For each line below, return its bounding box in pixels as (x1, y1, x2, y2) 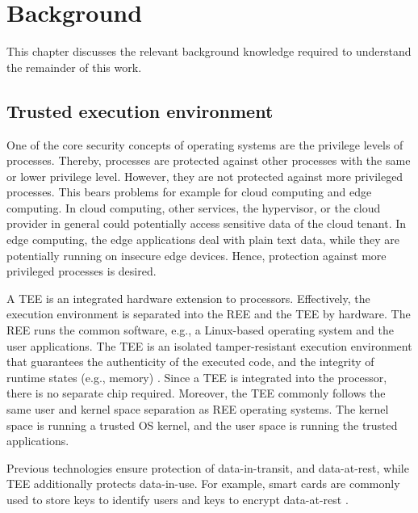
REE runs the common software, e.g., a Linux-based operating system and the (6, 322, 394, 338)
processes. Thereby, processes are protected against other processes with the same (6, 152, 411, 169)
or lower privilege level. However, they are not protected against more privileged (6, 167, 403, 184)
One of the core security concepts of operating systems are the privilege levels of (6, 136, 403, 153)
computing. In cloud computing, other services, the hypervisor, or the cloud (6, 199, 381, 216)
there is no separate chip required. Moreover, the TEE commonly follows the (6, 385, 386, 402)
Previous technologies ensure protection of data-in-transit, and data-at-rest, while (6, 459, 409, 476)
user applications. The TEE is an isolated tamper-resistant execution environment (6, 337, 412, 354)
